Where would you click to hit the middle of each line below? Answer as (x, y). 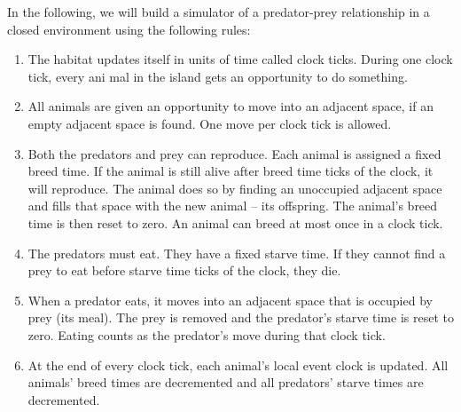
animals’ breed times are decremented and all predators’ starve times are (226, 382)
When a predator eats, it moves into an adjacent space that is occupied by (230, 300)
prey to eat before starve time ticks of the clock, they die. (184, 270)
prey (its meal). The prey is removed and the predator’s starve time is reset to (241, 317)
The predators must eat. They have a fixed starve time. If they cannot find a (237, 253)
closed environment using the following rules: (129, 29)
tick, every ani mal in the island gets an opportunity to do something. (218, 76)
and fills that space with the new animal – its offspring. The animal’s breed (233, 206)
